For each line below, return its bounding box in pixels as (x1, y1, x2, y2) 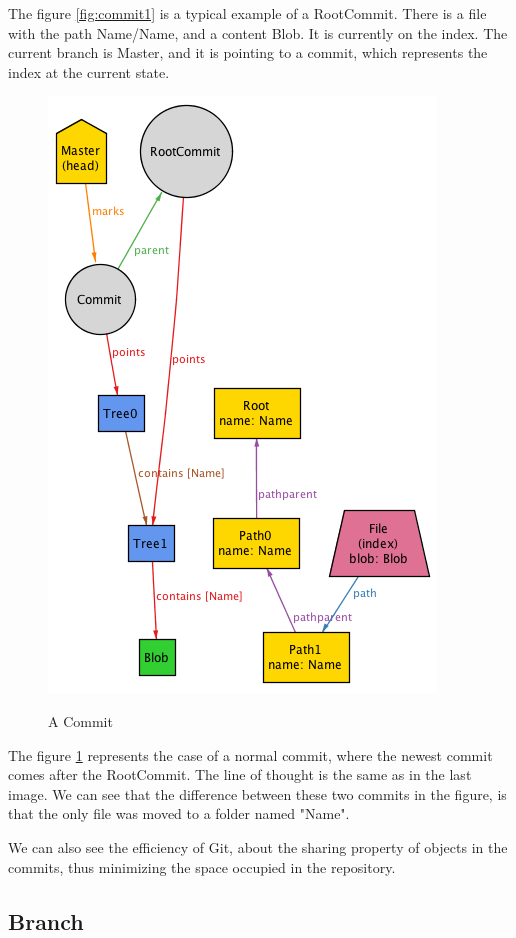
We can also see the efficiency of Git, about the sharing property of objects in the (8, 836, 508, 857)
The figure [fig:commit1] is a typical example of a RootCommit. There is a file (8, 3, 487, 23)
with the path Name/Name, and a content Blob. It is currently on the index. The (8, 22, 508, 43)
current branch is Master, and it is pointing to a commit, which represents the (8, 42, 488, 63)
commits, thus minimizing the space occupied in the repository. (8, 856, 396, 877)
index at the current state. (8, 61, 170, 82)
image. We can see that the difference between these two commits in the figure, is (8, 783, 507, 804)
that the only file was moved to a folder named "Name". (8, 803, 350, 824)
